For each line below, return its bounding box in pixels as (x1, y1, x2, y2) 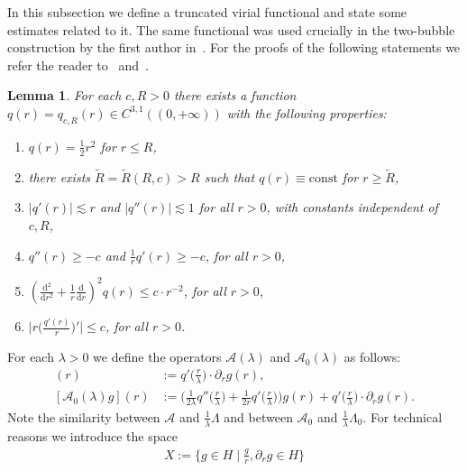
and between (224, 407, 293, 426)
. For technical (362, 407, 443, 426)
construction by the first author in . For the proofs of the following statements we (7, 38, 461, 57)
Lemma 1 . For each (7, 86, 122, 105)
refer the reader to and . (7, 55, 149, 74)
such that (204, 167, 255, 186)
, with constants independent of (266, 198, 438, 217)
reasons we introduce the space (7, 426, 178, 445)
